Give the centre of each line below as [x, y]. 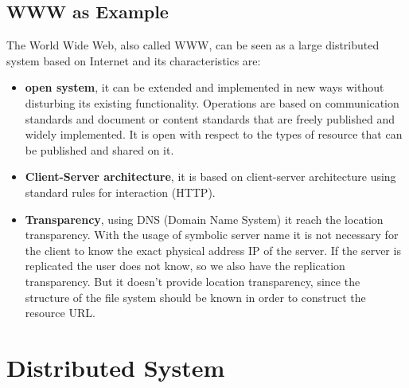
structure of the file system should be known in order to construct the [195, 297]
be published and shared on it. [99, 149]
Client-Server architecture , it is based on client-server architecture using [210, 176]
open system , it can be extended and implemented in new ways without [204, 87]
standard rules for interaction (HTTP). [120, 192]
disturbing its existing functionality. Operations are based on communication [212, 102]
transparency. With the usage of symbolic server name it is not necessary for [212, 235]
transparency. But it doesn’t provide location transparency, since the [193, 281]
